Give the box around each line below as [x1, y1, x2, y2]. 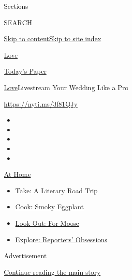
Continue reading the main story [4, 266, 101, 277]
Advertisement [4, 250, 47, 261]
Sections [4, 1, 28, 11]
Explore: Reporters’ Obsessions [15, 234, 107, 244]
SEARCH [4, 17, 32, 27]
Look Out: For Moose [15, 218, 79, 228]
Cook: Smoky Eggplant [15, 202, 84, 212]
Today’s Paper [4, 66, 47, 76]
